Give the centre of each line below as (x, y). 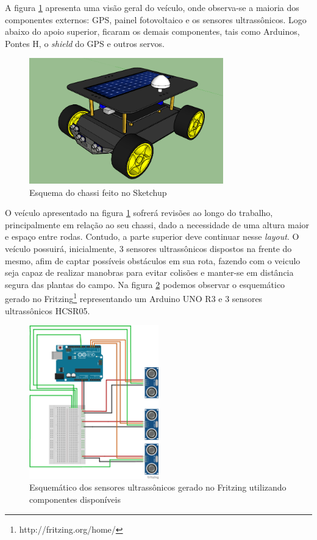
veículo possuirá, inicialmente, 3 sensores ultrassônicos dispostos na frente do (148, 249)
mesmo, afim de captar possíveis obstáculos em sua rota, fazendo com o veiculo (153, 260)
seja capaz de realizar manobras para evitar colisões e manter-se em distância (149, 272)
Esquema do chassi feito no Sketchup (98, 192)
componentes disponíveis (75, 499)
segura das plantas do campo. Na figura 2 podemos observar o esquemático (145, 284)
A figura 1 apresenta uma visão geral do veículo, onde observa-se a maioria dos (152, 7)
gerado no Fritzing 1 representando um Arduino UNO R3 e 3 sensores (134, 298)
